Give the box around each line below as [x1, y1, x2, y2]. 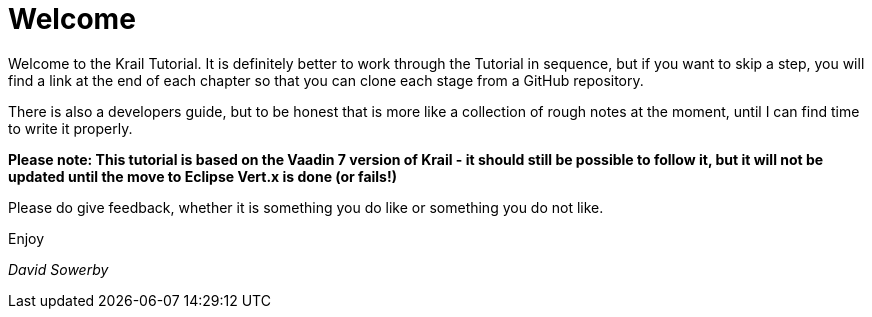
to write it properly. [8, 119, 133, 137]
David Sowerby [8, 260, 109, 278]
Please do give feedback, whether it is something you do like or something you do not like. [8, 198, 604, 216]
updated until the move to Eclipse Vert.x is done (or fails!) [8, 167, 397, 185]
